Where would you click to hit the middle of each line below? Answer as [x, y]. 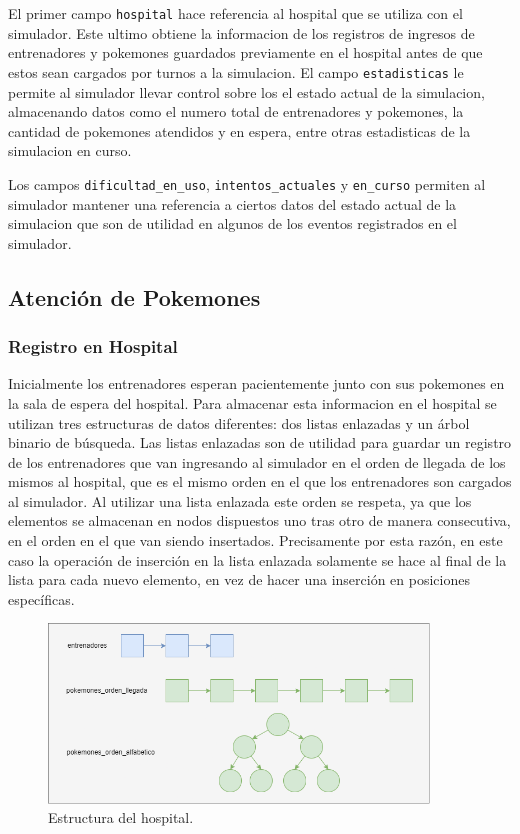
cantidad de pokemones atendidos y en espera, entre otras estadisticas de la [239, 130]
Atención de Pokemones [134, 296]
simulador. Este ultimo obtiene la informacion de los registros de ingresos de [241, 32]
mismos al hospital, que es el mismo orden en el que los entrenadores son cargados [260, 481]
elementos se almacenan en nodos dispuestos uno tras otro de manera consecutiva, [259, 520]
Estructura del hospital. [121, 817]
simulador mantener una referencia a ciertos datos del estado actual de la [232, 203]
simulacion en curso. [70, 150]
